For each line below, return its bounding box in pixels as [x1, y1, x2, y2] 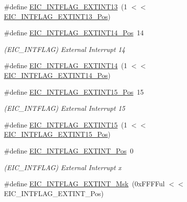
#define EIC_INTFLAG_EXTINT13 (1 [4, 1, 127, 11]
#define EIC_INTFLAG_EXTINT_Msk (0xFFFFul [4, 178, 165, 189]
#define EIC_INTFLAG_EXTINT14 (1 [4, 60, 127, 71]
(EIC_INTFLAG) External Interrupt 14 [4, 44, 125, 54]
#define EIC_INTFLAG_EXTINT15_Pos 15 [4, 86, 144, 97]
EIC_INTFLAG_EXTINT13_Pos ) [4, 11, 111, 21]
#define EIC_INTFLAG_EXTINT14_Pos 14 [4, 27, 144, 38]
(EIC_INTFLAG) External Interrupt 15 [4, 103, 125, 113]
